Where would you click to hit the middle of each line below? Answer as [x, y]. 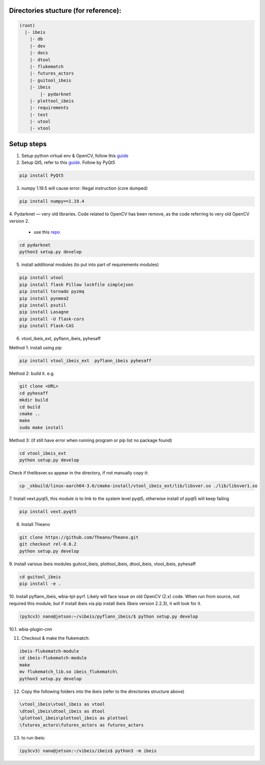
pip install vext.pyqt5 [48, 512]
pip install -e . [40, 584]
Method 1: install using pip [35, 347]
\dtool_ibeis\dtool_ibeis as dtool [62, 711]
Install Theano [36, 525]
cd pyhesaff [34, 393]
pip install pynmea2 [44, 298]
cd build [30, 407]
